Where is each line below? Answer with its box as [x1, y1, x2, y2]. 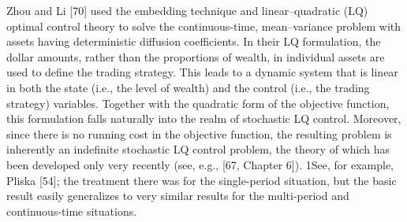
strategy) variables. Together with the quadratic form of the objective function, [6, 94, 390, 111]
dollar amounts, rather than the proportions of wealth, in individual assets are [6, 48, 385, 65]
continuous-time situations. [6, 202, 137, 219]
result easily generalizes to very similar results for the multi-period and [6, 187, 349, 204]
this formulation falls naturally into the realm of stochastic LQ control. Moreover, [6, 110, 401, 127]
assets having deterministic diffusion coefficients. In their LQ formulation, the [6, 33, 381, 50]
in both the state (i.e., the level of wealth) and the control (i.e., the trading [6, 79, 370, 95]
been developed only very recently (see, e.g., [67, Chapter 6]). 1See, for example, [6, 156, 394, 172]
